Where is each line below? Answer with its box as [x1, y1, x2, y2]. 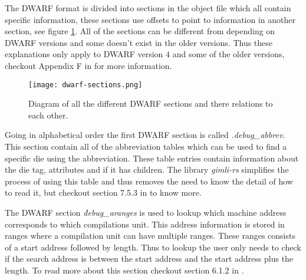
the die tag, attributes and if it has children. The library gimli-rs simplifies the [5, 163, 289, 176]
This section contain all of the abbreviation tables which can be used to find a [5, 140, 287, 152]
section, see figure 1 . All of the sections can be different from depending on [5, 25, 275, 37]
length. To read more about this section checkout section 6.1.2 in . [5, 263, 244, 276]
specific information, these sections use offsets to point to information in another [5, 13, 295, 25]
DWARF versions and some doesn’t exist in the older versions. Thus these [5, 36, 273, 48]
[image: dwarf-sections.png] [28, 80, 143, 89]
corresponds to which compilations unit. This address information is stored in [5, 218, 285, 230]
